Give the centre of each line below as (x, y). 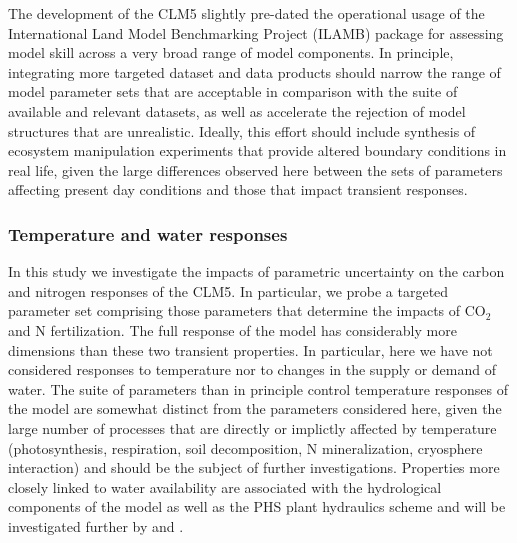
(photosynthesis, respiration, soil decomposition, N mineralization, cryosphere (245, 447)
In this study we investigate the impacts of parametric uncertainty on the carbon (256, 271)
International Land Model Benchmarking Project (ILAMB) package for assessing (256, 32)
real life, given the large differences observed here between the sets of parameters (255, 169)
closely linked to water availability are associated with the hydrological (225, 486)
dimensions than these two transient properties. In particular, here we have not (250, 349)
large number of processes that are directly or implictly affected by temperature (252, 427)
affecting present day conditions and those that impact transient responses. (238, 189)
